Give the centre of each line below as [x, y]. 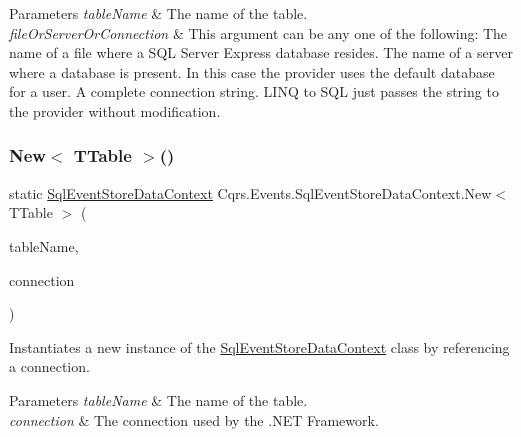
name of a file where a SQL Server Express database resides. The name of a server [261, 52]
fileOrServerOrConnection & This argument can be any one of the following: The [258, 32]
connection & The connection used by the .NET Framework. [194, 419]
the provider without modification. [115, 110]
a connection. [49, 366]
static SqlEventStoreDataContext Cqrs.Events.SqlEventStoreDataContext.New [250, 192]
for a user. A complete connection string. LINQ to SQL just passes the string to [254, 91]
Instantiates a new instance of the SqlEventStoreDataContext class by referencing [259, 346]
